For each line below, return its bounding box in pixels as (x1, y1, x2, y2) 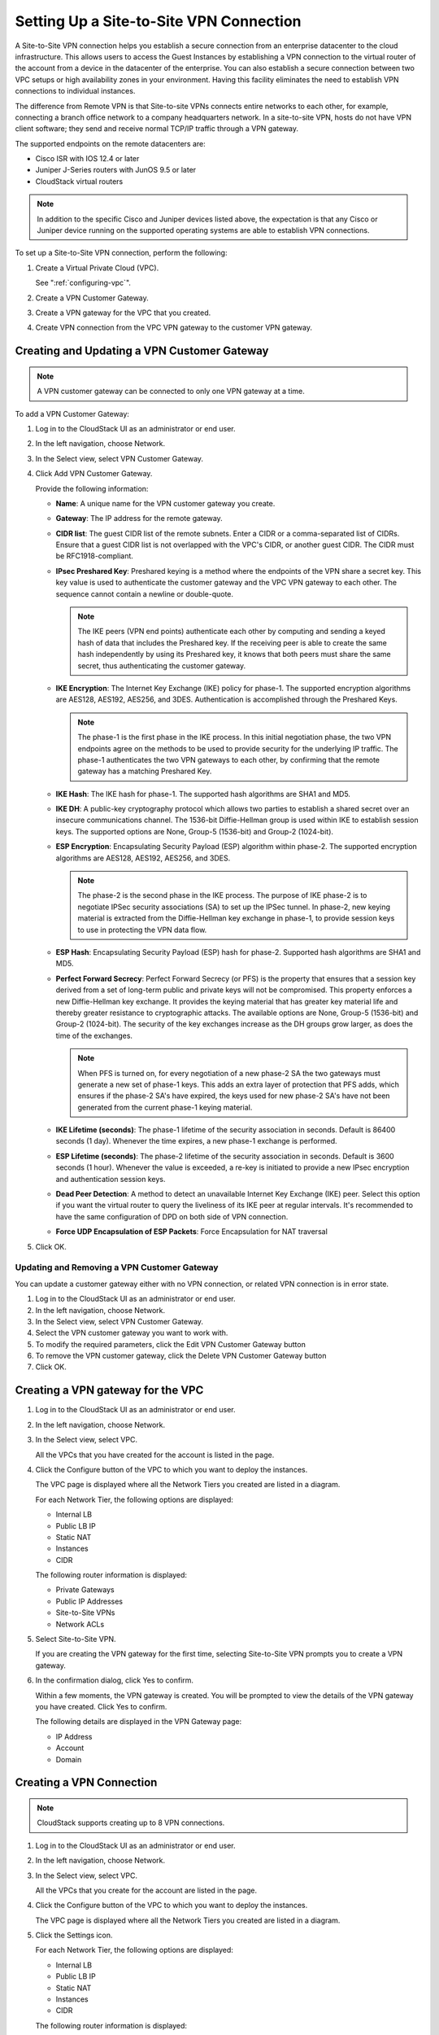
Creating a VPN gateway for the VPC (15, 1384, 204, 1398)
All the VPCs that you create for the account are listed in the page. (35, 1885, 258, 1895)
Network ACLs (55, 1619, 105, 1629)
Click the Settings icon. (35, 1930, 113, 1941)
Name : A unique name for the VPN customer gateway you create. (55, 498, 276, 508)
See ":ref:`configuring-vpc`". (35, 278, 132, 288)
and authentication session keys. (55, 1174, 166, 1184)
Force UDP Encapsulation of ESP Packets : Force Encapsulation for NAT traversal (55, 1227, 328, 1236)
